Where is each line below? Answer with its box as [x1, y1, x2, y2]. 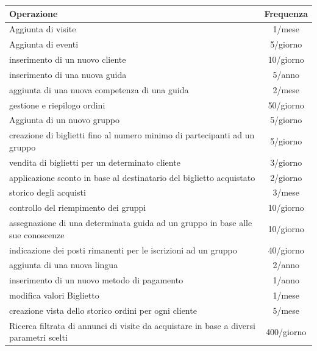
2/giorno [270, 171, 302, 183]
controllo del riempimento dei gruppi [9, 201, 146, 214]
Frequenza [264, 7, 308, 19]
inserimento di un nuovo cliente [9, 53, 126, 66]
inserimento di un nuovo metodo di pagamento [9, 274, 183, 286]
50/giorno [268, 98, 304, 111]
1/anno [272, 274, 299, 286]
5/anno [272, 68, 299, 80]
